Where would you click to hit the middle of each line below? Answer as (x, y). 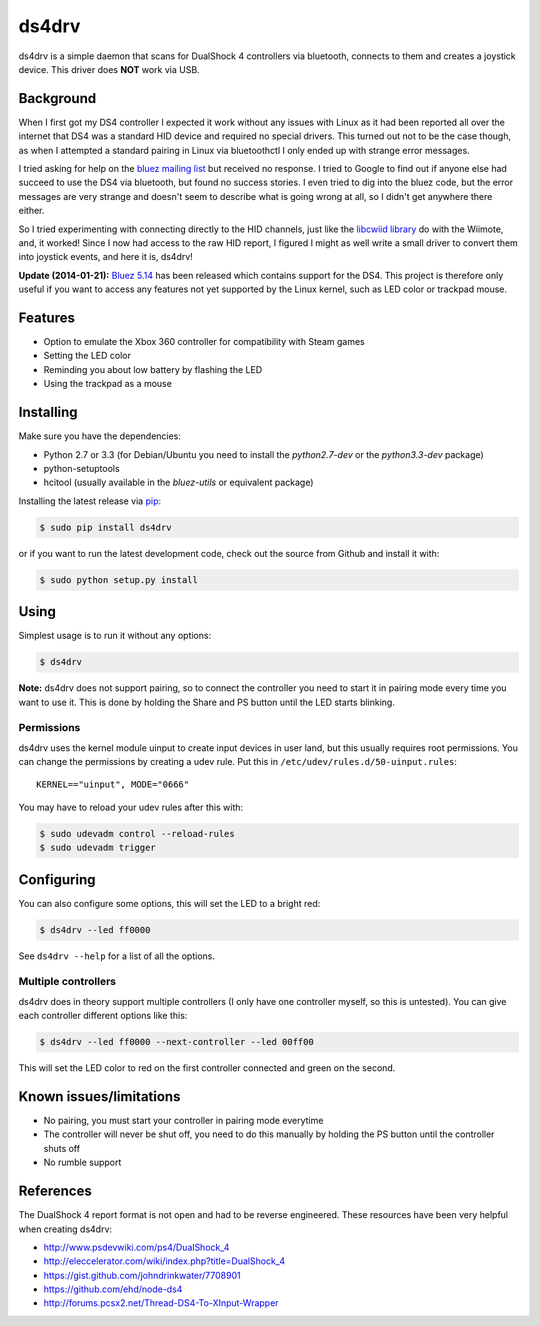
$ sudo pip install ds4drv (105, 527)
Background (57, 98)
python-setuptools (81, 468)
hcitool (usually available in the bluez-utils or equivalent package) (178, 482)
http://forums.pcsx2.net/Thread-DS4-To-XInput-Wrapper (161, 1303)
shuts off (61, 1148)
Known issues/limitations (99, 1096)
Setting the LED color (87, 356)
